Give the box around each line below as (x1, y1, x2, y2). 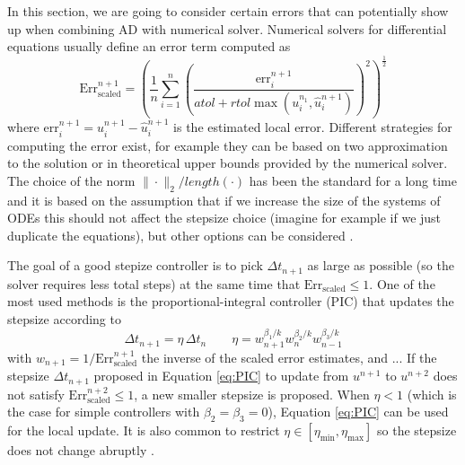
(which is (407, 384, 457, 403)
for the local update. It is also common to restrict (7, 421, 280, 440)
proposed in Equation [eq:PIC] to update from (93, 366, 349, 385)
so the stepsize (377, 421, 457, 440)
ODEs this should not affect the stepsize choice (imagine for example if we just (7, 208, 442, 227)
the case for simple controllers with (7, 402, 200, 421)
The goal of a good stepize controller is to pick (7, 256, 263, 275)
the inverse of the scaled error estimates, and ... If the (141, 347, 437, 366)
